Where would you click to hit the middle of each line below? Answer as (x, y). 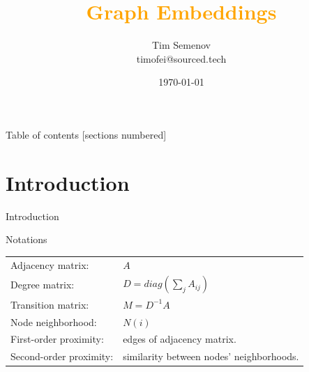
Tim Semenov (181, 45)
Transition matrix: (50, 304)
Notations (27, 239)
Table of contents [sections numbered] (86, 134)
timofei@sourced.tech (181, 58)
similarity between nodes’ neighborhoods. (211, 356)
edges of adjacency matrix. (180, 339)
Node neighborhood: (54, 321)
